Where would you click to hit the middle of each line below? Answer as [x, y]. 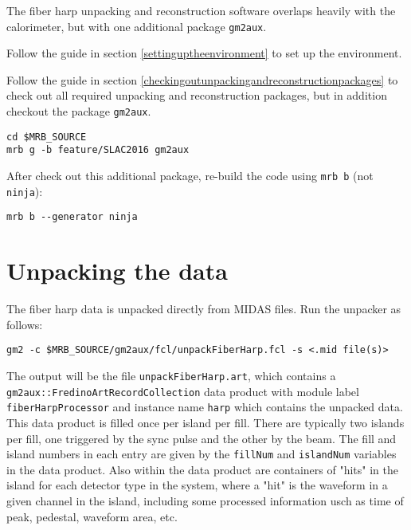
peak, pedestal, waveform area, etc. [92, 516]
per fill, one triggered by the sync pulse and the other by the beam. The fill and [202, 438]
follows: [25, 324]
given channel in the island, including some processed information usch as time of [205, 500]
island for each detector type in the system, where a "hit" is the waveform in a [197, 485]
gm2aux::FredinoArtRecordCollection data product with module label [183, 391]
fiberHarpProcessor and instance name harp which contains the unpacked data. [205, 407]
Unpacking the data [117, 271]
